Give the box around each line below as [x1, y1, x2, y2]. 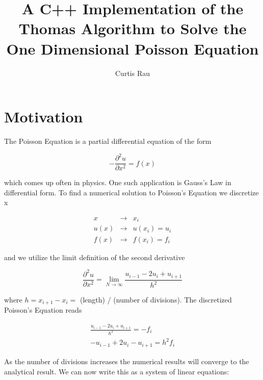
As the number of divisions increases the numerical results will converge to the [4, 356, 249, 366]
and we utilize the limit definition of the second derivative [4, 251, 185, 262]
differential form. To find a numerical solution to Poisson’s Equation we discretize [4, 187, 259, 197]
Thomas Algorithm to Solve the [18, 18, 247, 39]
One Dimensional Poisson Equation [6, 38, 259, 59]
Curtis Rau [115, 67, 150, 78]
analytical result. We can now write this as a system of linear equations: [4, 366, 229, 376]
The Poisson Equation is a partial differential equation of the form [4, 136, 212, 146]
